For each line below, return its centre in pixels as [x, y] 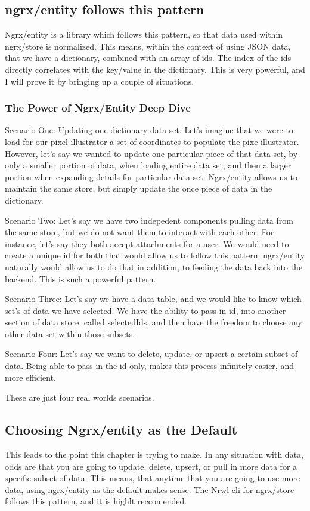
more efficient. [30, 377]
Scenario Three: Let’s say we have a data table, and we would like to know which [153, 299]
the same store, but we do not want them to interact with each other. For [139, 232]
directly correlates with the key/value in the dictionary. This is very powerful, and [155, 69]
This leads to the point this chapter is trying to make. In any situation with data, [154, 455]
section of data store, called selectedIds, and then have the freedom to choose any [154, 322]
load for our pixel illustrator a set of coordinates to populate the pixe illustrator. [152, 141]
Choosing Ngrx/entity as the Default [121, 430]
